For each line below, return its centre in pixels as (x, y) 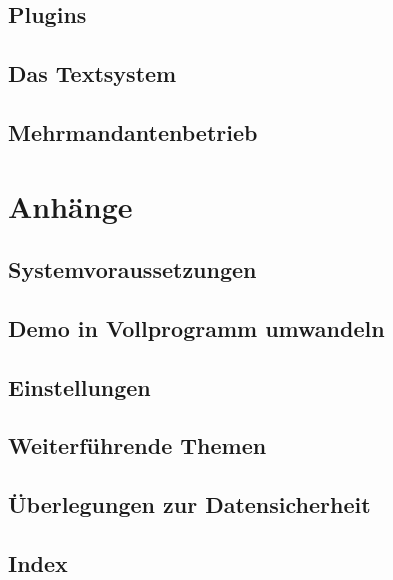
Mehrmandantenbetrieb (133, 131)
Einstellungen (79, 386)
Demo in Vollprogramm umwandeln (196, 327)
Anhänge (70, 205)
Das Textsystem (92, 73)
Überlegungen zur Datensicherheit (189, 504)
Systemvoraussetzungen (132, 269)
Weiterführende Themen (137, 445)
